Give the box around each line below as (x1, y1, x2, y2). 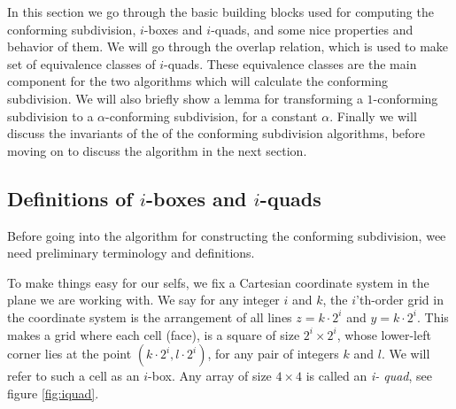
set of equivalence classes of (7, 54, 156, 73)
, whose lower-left (336, 325, 431, 343)
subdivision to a (7, 106, 94, 125)
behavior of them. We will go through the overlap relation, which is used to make (7, 37, 449, 56)
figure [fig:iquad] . (7, 383, 99, 402)
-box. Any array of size (148, 367, 272, 385)
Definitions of (7, 184, 133, 212)
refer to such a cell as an (7, 367, 140, 385)
